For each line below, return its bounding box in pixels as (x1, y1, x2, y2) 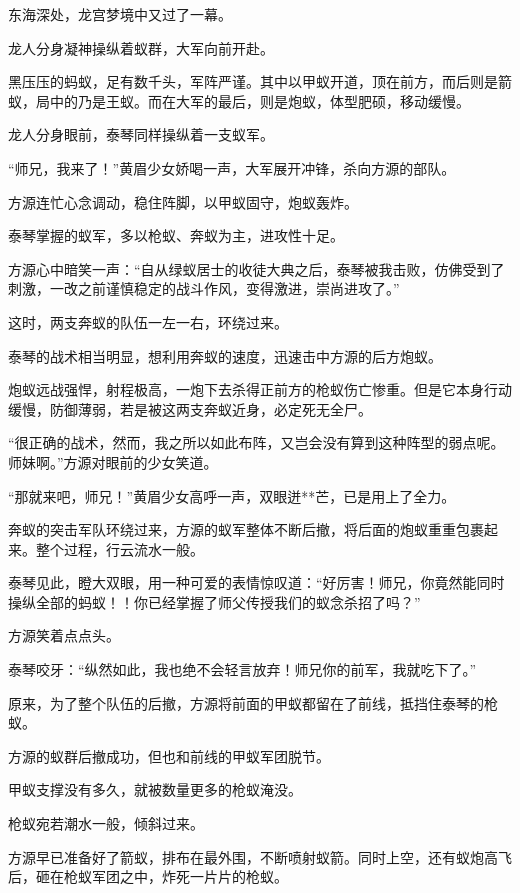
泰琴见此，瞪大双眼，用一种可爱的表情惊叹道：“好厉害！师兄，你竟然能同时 (8, 572, 505, 593)
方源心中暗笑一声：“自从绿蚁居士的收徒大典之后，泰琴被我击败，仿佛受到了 (8, 258, 505, 279)
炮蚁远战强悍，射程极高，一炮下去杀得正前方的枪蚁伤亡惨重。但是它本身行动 (8, 379, 512, 400)
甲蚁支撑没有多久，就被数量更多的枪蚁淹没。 (8, 779, 302, 800)
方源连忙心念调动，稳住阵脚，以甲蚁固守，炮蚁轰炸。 (8, 191, 358, 212)
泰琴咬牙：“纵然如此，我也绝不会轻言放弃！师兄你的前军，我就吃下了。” (8, 659, 477, 680)
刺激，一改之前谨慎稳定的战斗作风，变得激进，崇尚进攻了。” (8, 278, 400, 299)
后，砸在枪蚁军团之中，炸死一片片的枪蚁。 (8, 866, 288, 887)
